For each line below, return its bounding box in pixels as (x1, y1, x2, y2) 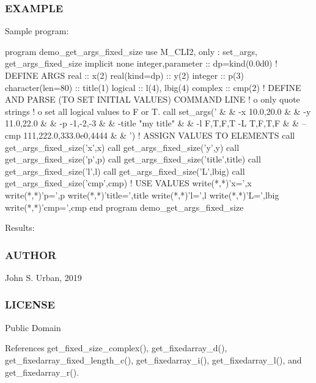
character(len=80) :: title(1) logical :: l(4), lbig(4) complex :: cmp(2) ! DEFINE (5, 81, 301, 93)
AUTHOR (5, 247, 57, 262)
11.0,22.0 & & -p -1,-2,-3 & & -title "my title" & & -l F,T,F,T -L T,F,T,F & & (5, 117, 299, 129)
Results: (5, 221, 35, 234)
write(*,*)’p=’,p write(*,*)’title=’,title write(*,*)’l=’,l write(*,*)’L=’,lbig (5, 188, 279, 201)
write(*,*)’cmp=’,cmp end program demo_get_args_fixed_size (5, 200, 244, 213)
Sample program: (5, 24, 69, 37)
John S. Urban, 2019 (5, 271, 82, 283)
